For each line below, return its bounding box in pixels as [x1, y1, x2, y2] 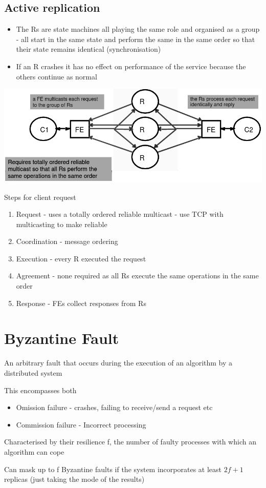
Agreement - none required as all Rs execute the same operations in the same [16, 270, 259, 281]
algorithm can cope [4, 446, 64, 457]
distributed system [4, 367, 62, 378]
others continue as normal [16, 71, 97, 82]
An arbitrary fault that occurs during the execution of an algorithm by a [4, 357, 233, 368]
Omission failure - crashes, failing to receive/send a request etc [16, 402, 213, 413]
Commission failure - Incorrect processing [16, 419, 146, 430]
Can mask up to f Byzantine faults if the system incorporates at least [4, 463, 221, 474]
